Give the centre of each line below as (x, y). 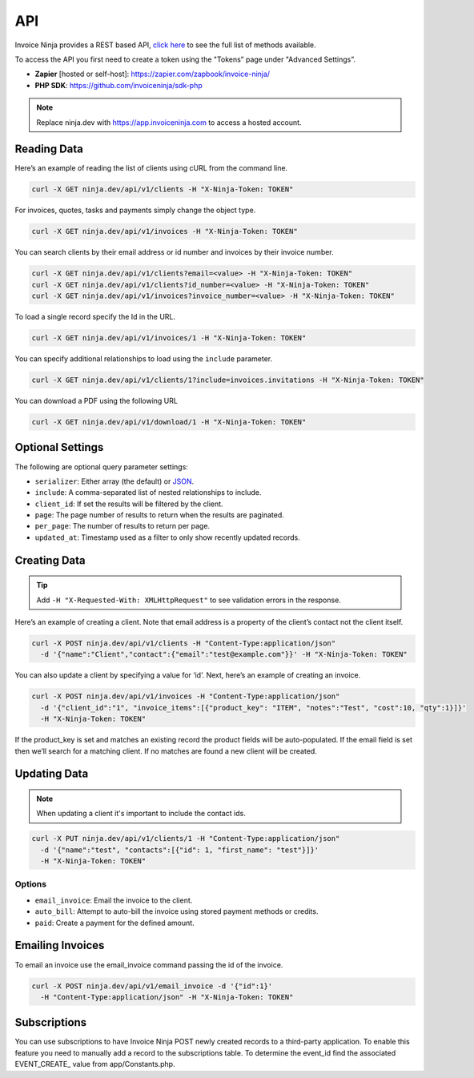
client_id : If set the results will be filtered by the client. (129, 504)
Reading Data (49, 149)
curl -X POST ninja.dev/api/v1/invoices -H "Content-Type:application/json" (186, 696)
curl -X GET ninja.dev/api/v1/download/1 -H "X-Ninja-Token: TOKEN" (169, 422)
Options (31, 884)
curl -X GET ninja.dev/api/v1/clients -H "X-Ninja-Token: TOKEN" (163, 189)
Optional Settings (59, 447)
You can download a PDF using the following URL (96, 401)
